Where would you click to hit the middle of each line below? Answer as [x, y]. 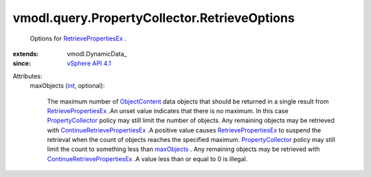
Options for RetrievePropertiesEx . [78, 38]
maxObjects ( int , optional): [67, 86]
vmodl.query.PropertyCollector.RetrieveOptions [154, 18]
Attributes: [27, 76]
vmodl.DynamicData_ [97, 54]
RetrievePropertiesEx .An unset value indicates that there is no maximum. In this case [168, 110]
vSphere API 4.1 [89, 63]
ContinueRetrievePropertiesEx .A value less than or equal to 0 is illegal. [147, 158]
